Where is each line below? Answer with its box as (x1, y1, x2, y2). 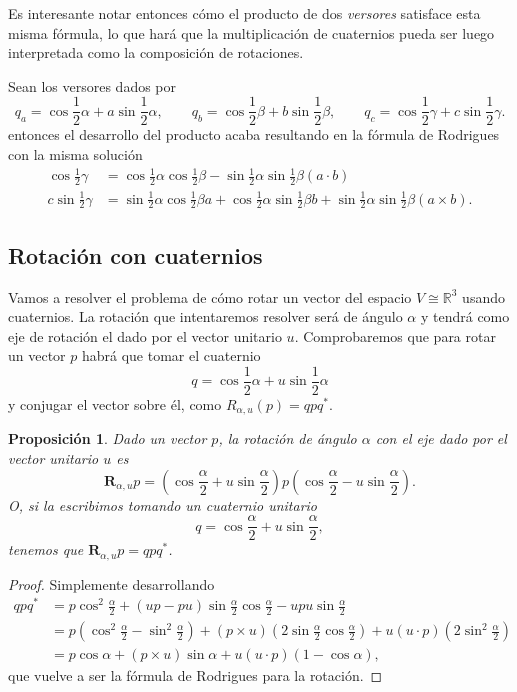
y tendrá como (420, 306, 510, 327)
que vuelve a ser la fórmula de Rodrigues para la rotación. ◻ (8, 665, 383, 686)
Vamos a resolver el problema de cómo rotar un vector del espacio (8, 286, 412, 307)
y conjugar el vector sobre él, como (8, 394, 222, 415)
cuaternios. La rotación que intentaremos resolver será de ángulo (8, 306, 403, 327)
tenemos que (8, 539, 84, 560)
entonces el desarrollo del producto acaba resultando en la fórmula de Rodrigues (8, 124, 500, 145)
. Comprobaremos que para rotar (294, 325, 496, 346)
